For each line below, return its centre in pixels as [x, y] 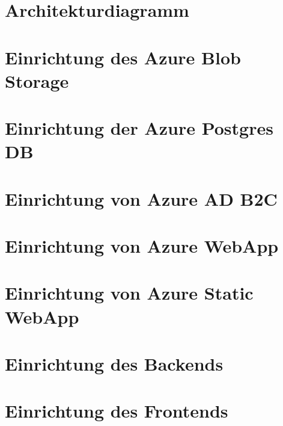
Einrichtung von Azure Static [129, 293]
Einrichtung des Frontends [117, 411]
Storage [37, 80]
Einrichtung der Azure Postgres [139, 128]
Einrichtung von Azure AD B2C [141, 198]
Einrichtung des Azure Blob [123, 57]
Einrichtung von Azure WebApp [142, 246]
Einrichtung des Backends [114, 363]
